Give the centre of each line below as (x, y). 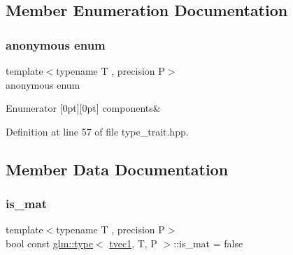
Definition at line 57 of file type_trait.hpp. (97, 131)
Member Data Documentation (117, 169)
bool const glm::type (49, 243)
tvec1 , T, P (133, 243)
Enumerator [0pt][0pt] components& (83, 108)
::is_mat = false (208, 243)
